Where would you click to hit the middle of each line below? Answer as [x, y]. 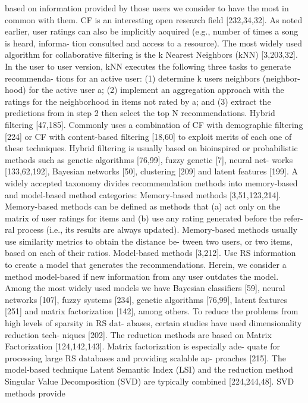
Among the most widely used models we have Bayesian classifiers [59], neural [145, 288]
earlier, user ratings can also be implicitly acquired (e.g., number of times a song [152, 31]
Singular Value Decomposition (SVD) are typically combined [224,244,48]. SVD [150, 381]
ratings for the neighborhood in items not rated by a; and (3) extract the [138, 101]
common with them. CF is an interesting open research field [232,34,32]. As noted [154, 19]
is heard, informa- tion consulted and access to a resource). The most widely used [153, 43]
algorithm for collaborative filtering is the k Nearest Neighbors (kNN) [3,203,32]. [151, 54]
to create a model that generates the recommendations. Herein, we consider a [146, 265]
